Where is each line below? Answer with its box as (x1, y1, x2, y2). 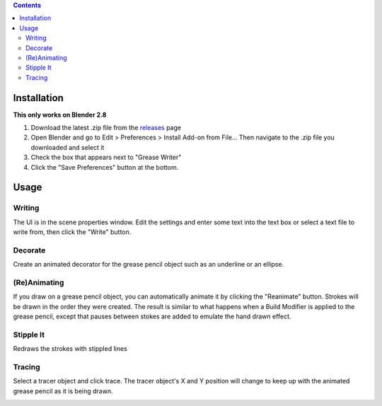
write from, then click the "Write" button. (13, 228, 132, 236)
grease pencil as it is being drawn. (13, 386, 113, 395)
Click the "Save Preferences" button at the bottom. (30, 163, 179, 171)
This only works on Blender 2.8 (13, 110, 107, 119)
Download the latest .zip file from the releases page (30, 124, 182, 132)
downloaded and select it (30, 143, 105, 151)
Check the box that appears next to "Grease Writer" (30, 153, 182, 162)
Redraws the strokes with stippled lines (13, 344, 127, 353)
